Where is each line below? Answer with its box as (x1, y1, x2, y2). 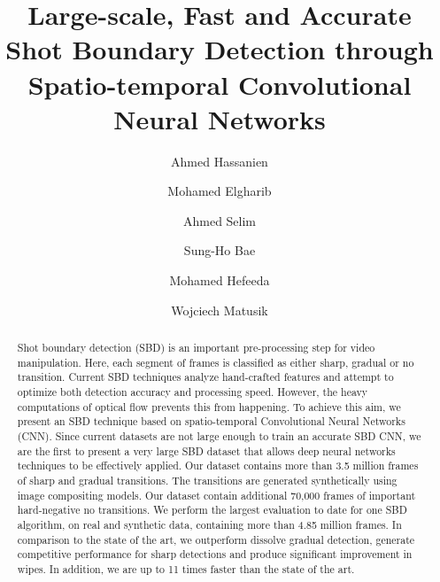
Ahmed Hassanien (171, 151, 268, 170)
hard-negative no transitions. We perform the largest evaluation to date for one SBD (17, 502, 407, 517)
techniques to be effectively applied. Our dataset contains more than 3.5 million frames (17, 458, 419, 473)
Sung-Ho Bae (183, 241, 256, 260)
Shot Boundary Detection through (5, 31, 434, 67)
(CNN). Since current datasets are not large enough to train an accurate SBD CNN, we (17, 428, 421, 443)
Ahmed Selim (182, 211, 257, 229)
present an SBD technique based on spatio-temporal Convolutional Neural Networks (17, 414, 405, 429)
